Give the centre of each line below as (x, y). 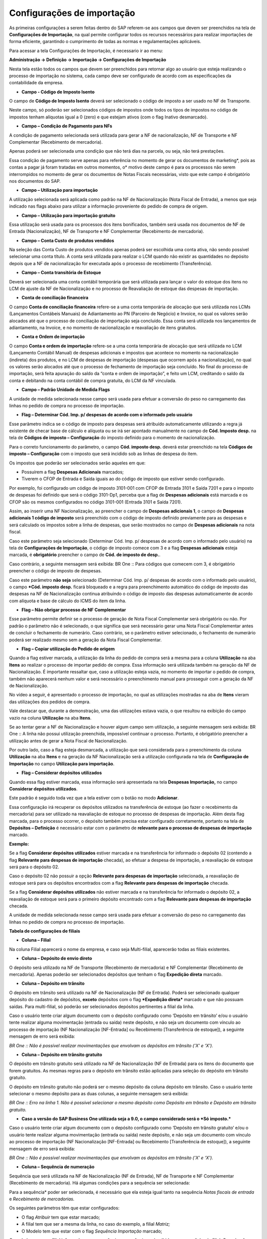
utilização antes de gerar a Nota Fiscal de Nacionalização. (68, 740)
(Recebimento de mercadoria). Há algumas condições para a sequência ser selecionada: (100, 1183)
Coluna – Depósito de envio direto (57, 958)
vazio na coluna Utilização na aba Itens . (50, 718)
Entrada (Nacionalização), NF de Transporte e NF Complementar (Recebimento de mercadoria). (107, 231)
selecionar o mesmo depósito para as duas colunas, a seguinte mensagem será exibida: (99, 1093)
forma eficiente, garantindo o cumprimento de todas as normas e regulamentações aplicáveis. (105, 42)
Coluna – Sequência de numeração (58, 1167)
